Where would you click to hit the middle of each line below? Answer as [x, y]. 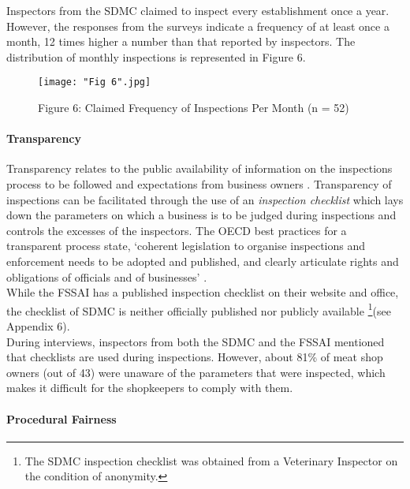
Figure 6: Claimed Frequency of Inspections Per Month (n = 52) [194, 108]
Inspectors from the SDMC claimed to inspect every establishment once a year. [198, 10]
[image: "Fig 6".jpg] [95, 82]
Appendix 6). [38, 326]
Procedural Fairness [61, 418]
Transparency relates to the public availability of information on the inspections [199, 168]
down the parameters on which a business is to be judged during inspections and [201, 215]
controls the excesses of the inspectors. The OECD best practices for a [177, 230]
